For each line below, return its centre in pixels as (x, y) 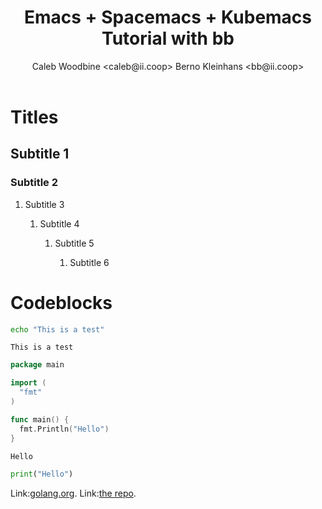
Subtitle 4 (59, 223)
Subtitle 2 (34, 183)
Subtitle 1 (40, 154)
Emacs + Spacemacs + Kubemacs (168, 17)
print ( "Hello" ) (42, 474)
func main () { (40, 419)
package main (37, 365)
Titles (34, 117)
